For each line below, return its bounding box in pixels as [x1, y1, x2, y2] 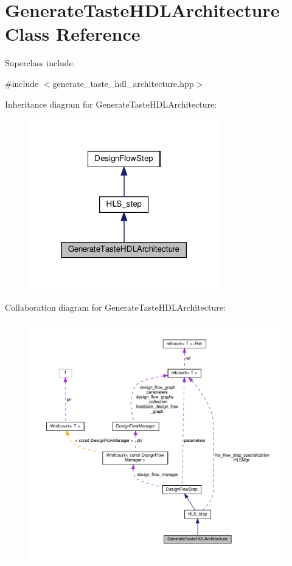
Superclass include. [5, 57, 75, 69]
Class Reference [5, 21, 141, 46]
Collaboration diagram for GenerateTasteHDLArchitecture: [5, 301, 226, 314]
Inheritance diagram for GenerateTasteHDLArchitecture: [5, 97, 217, 110]
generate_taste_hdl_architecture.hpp [52, 77, 194, 89]
